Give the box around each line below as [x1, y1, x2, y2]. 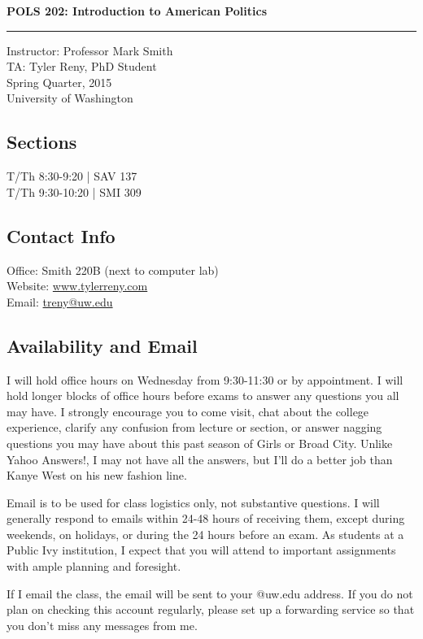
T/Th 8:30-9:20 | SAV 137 [7, 167, 137, 185]
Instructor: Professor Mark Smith [7, 41, 173, 59]
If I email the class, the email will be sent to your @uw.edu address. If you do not [7, 585, 413, 602]
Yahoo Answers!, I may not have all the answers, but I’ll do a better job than [7, 450, 393, 467]
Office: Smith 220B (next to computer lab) [7, 261, 219, 278]
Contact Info [7, 223, 116, 248]
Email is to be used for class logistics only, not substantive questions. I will [7, 493, 380, 511]
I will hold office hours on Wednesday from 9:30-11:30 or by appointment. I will [7, 371, 403, 388]
